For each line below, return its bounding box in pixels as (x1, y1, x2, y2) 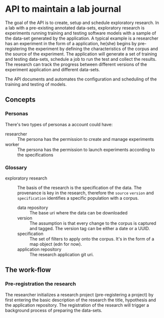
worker (5, 141, 20, 147)
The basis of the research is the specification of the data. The (17, 185, 142, 190)
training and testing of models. (5, 81, 67, 87)
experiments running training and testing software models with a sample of (5, 30, 157, 36)
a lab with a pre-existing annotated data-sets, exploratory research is (5, 25, 145, 30)
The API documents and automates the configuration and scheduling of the (5, 76, 157, 82)
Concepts (5, 96, 36, 104)
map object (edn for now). (29, 241, 82, 247)
